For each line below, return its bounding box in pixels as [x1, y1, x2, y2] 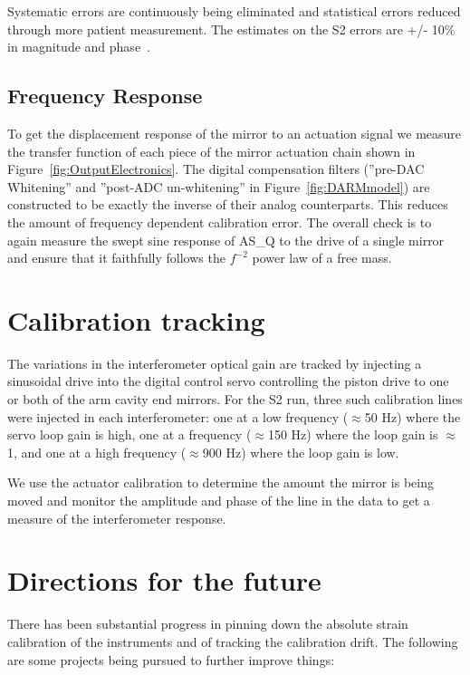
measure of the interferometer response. [7, 508, 226, 527]
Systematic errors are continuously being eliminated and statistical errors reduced [7, 2, 461, 20]
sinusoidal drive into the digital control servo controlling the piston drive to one [7, 371, 449, 391]
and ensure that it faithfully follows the [7, 248, 225, 267]
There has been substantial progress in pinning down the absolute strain [7, 614, 408, 633]
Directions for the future [7, 562, 321, 599]
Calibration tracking [7, 301, 265, 338]
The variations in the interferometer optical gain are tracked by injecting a [7, 353, 422, 372]
